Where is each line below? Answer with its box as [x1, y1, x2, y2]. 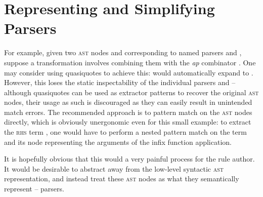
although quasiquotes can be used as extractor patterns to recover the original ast [4, 87, 259, 97]
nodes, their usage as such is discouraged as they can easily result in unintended [4, 97, 252, 107]
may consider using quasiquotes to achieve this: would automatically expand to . [4, 67, 253, 77]
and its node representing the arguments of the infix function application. [4, 136, 232, 147]
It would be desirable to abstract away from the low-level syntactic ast [4, 163, 224, 174]
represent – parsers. [4, 183, 64, 194]
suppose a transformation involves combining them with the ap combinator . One [4, 57, 256, 67]
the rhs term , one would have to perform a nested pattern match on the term [4, 127, 247, 137]
